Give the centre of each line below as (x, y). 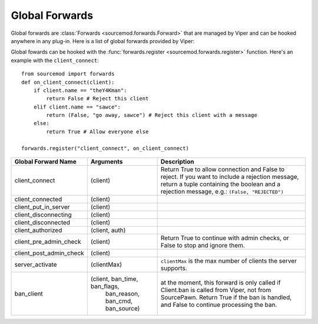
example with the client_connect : (55, 60)
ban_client (29, 294)
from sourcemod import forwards (68, 74)
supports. (174, 269)
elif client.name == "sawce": (77, 107)
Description (177, 162)
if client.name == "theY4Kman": (80, 90)
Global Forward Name (45, 162)
